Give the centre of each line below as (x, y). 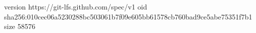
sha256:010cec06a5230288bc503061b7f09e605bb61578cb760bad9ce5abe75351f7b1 (128, 16)
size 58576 (20, 26)
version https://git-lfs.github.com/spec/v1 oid (76, 6)
